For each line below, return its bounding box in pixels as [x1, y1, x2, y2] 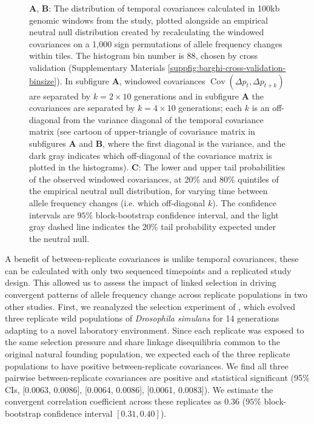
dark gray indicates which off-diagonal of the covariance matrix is [29, 149, 272, 161]
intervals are [29, 208, 75, 221]
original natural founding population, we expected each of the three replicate [5, 348, 290, 360]
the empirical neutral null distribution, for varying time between [29, 184, 268, 197]
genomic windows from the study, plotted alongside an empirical [29, 13, 268, 26]
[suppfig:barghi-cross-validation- [167, 61, 286, 73]
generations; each [178, 101, 242, 114]
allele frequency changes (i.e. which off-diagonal [29, 196, 205, 209]
